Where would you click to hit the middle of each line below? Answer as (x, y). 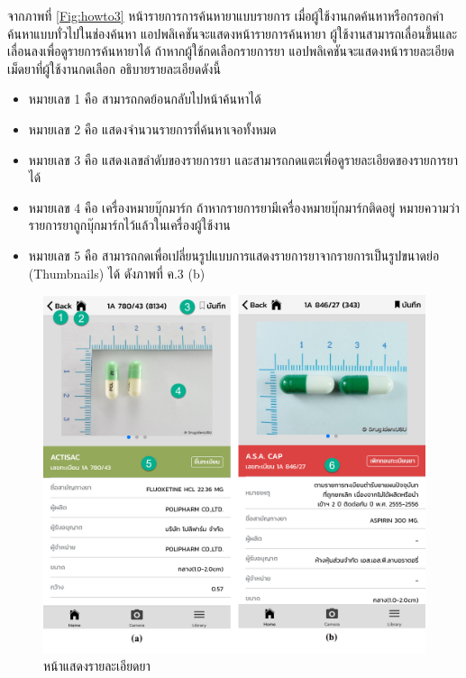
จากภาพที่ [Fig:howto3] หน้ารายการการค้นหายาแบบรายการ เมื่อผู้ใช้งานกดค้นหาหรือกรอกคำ (226, 15)
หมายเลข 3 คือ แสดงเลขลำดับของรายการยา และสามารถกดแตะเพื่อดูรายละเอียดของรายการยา (243, 159)
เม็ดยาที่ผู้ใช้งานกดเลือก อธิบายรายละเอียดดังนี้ (114, 68)
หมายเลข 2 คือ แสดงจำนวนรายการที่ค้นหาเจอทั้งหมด (152, 128)
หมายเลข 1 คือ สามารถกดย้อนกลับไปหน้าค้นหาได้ (145, 99)
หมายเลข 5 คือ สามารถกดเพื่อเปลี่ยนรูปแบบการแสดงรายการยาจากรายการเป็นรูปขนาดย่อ (234, 255)
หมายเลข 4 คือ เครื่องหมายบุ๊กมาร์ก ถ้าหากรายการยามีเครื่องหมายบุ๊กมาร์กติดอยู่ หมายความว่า (244, 207)
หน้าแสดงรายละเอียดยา (97, 666)
